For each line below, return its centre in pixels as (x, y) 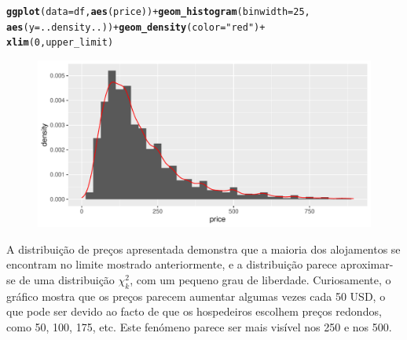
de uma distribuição (67, 279)
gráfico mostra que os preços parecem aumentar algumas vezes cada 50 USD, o (196, 296)
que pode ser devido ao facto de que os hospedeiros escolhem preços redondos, (194, 311)
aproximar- (367, 264)
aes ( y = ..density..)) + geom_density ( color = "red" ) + (136, 27)
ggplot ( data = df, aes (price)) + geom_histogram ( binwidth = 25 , (158, 12)
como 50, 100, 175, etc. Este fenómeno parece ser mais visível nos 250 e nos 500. (199, 326)
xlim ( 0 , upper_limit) (60, 43)
